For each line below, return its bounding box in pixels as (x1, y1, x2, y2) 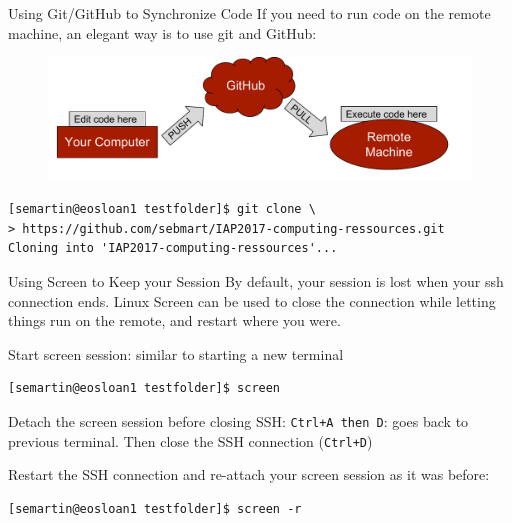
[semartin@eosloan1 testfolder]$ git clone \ (8, 202, 316, 217)
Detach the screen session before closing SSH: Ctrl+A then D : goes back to (8, 410, 469, 431)
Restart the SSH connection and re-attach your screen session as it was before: (8, 464, 490, 485)
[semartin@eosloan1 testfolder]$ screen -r (8, 501, 302, 516)
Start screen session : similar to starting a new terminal (8, 343, 344, 364)
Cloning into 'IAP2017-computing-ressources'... (8, 241, 338, 256)
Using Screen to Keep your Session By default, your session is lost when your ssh (8, 270, 504, 291)
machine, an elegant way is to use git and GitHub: (8, 22, 317, 43)
